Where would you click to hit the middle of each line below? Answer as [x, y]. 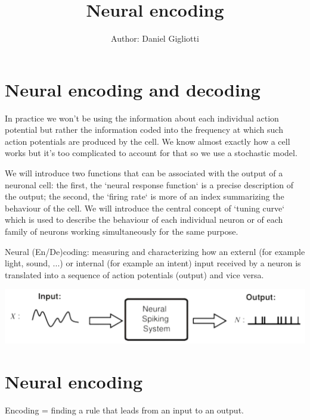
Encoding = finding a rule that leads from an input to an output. [124, 410]
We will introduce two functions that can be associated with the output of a [144, 173]
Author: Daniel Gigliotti [155, 38]
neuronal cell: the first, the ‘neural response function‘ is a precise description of [149, 184]
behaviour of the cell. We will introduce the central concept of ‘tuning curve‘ [145, 208]
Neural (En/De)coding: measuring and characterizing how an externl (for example [155, 251]
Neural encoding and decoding [133, 89]
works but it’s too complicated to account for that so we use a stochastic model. [151, 153]
